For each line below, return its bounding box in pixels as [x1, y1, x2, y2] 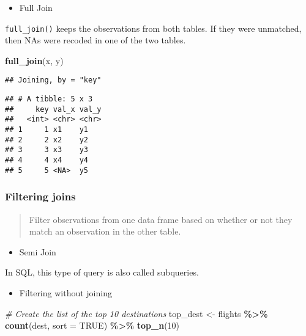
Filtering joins [5, 189, 76, 204]
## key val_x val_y [5, 104, 102, 114]
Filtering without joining [19, 286, 112, 299]
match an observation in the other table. [29, 225, 181, 238]
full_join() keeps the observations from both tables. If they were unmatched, [5, 21, 302, 34]
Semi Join [19, 245, 56, 258]
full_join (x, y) [5, 54, 64, 67]
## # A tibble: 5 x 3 [5, 95, 93, 104]
